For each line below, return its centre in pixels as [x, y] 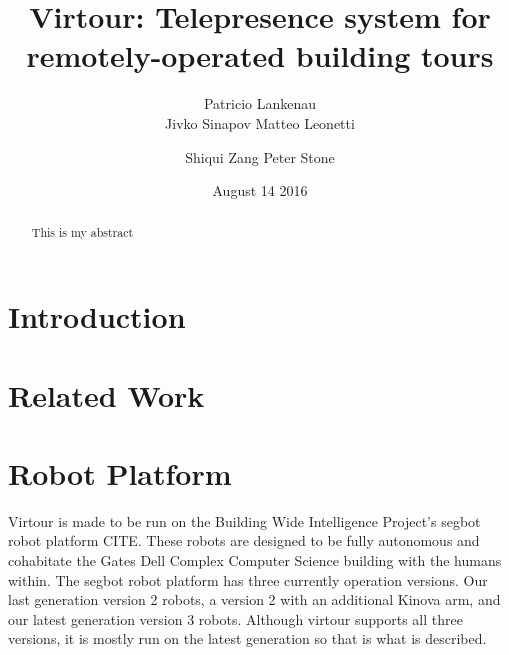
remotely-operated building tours [260, 55]
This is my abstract [82, 232]
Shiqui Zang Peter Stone [260, 156]
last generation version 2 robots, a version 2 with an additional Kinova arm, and [254, 599]
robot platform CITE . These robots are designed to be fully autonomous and [244, 540]
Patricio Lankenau [260, 103]
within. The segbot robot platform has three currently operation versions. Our [248, 579]
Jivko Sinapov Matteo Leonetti [260, 122]
